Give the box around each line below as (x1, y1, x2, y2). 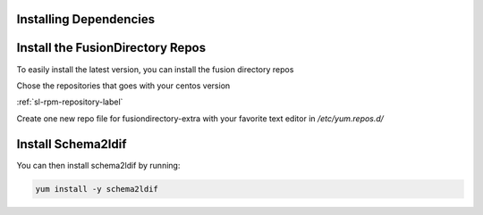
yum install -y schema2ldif (35, 184, 158, 194)
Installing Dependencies (16, 12, 156, 27)
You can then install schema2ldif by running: (16, 160, 181, 170)
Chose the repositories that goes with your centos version (16, 80, 231, 91)
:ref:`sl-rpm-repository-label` (16, 96, 123, 107)
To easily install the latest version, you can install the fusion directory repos (16, 63, 294, 75)
